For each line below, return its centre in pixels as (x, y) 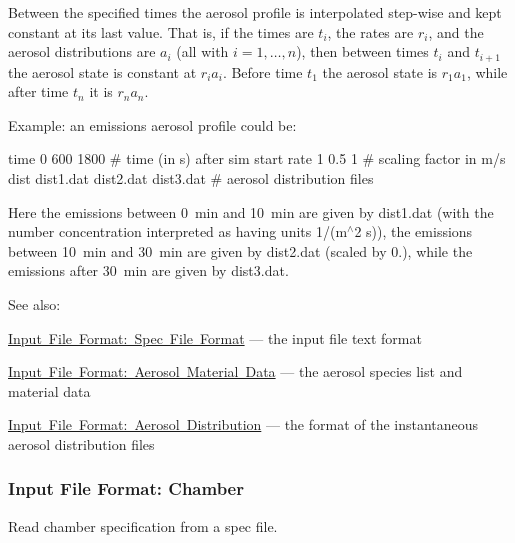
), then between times (362, 51)
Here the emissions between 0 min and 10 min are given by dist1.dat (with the (251, 211)
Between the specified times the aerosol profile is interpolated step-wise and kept (255, 12)
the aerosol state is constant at (102, 71)
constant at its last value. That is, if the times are (161, 31)
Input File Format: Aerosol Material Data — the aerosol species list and (235, 371)
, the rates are (370, 31)
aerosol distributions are (82, 51)
